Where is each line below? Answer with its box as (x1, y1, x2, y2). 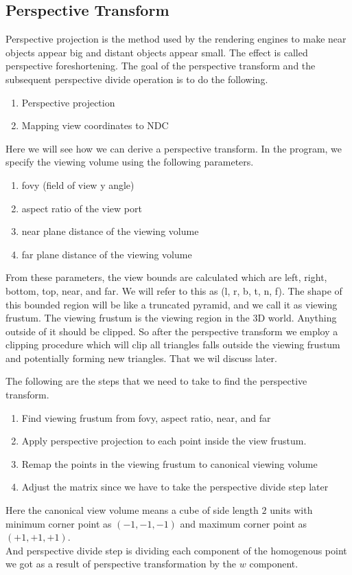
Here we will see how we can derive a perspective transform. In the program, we (5, 141, 342, 155)
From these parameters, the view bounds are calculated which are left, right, (5, 270, 327, 284)
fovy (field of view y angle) (21, 177, 134, 192)
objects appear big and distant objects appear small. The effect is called (5, 45, 308, 59)
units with (270, 503, 313, 517)
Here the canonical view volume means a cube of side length (5, 503, 259, 517)
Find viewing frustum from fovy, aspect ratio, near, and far (21, 410, 271, 425)
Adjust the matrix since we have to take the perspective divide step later (21, 480, 329, 494)
